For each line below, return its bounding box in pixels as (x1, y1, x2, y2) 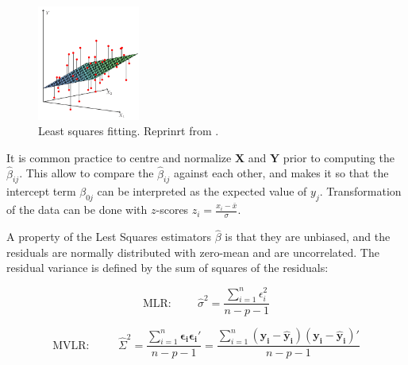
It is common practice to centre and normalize (6, 149, 232, 165)
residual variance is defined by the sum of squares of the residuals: (6, 259, 329, 276)
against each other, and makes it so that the (173, 165, 389, 181)
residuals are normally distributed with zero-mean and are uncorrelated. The (6, 243, 379, 260)
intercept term (6, 183, 76, 200)
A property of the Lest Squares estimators (6, 228, 212, 245)
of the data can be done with (6, 201, 148, 218)
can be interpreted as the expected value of (97, 183, 307, 200)
